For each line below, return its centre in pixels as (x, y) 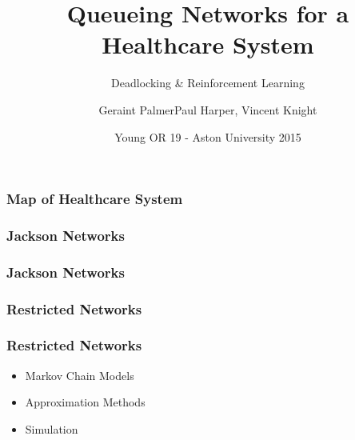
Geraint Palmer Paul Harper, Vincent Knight (208, 109)
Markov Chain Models (80, 375)
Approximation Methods (85, 402)
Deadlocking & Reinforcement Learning (208, 83)
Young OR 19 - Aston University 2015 (208, 136)
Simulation (52, 428)
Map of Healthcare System (95, 199)
